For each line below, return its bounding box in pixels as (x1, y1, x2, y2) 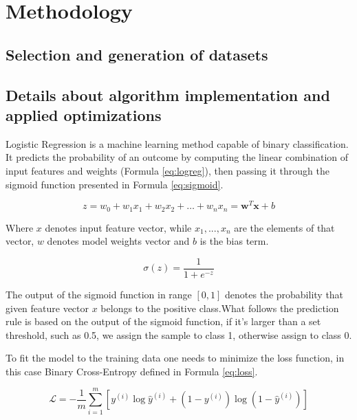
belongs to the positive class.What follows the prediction (100, 300, 339, 315)
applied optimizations (6, 104, 162, 125)
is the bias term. (199, 234, 269, 248)
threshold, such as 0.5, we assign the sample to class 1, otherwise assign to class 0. (6, 327, 352, 342)
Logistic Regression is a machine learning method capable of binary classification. (6, 136, 349, 151)
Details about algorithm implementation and (6, 84, 330, 105)
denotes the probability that (225, 287, 344, 301)
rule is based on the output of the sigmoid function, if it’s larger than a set (6, 314, 321, 329)
